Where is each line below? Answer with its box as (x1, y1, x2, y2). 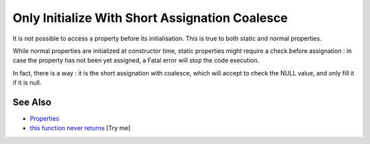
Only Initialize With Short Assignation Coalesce (12, 10, 288, 25)
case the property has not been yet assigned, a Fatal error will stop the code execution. (12, 56, 260, 64)
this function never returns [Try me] (29, 124, 131, 132)
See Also (12, 96, 51, 108)
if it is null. (12, 79, 42, 87)
